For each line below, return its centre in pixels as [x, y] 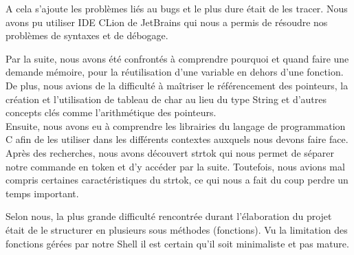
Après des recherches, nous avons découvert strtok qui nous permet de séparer [170, 152]
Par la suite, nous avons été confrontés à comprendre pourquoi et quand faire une [177, 58]
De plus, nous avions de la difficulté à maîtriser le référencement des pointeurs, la [177, 85]
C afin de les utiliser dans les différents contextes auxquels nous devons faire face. [177, 139]
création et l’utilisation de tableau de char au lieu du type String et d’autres [166, 99]
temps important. [42, 193]
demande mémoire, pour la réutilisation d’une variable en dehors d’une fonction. [175, 72]
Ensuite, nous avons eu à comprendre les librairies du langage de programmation [176, 125]
